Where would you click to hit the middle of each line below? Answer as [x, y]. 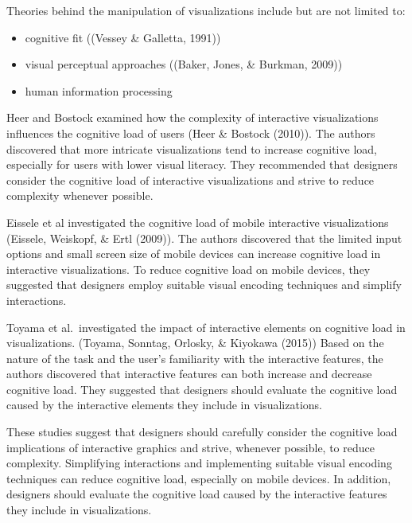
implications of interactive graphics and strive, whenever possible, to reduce [190, 447]
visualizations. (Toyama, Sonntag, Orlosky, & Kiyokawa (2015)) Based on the [195, 343]
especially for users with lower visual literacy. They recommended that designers [202, 164]
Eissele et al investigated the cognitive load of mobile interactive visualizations [198, 222]
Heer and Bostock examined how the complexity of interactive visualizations [192, 117]
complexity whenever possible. [80, 195]
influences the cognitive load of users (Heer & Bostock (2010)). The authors [191, 133]
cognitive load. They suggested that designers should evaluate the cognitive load [202, 389]
